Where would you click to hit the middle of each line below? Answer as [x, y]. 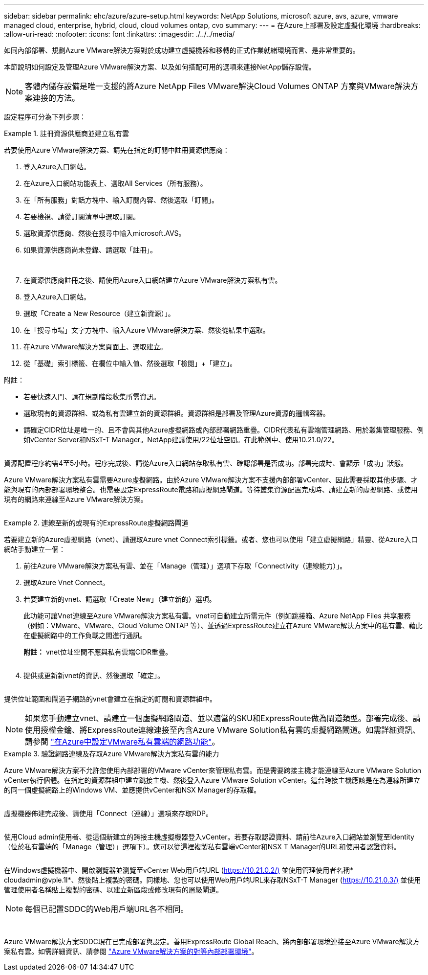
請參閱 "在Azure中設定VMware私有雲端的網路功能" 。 [122, 742]
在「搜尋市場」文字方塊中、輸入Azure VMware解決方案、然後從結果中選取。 [147, 330]
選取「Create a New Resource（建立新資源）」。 [99, 313]
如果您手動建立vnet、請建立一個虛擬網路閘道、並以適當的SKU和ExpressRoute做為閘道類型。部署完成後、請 [223, 718]
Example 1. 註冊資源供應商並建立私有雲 [66, 133]
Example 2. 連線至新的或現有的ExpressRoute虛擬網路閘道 [96, 523]
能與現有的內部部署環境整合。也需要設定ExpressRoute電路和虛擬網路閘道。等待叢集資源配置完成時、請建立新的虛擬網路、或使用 [211, 489]
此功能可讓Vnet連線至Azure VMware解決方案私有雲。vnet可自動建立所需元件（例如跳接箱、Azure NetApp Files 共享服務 [217, 616]
